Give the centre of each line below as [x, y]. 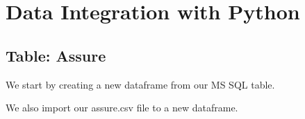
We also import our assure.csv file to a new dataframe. [122, 108]
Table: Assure [56, 55]
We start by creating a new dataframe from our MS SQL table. [140, 84]
